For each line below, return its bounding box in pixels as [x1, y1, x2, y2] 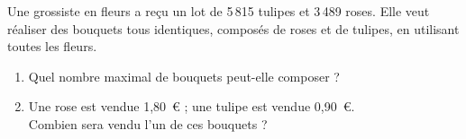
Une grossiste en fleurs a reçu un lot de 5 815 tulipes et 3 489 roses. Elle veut [7, 2, 430, 20]
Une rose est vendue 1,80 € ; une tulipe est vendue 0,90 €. [28, 97, 355, 116]
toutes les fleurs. [7, 37, 97, 56]
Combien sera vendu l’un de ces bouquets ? [28, 114, 268, 133]
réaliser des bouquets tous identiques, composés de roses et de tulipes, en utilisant [7, 19, 460, 38]
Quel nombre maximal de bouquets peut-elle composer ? [28, 66, 340, 85]
